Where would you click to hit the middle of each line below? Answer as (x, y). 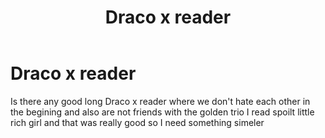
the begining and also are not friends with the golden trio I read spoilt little (162, 112)
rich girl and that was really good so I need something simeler (137, 122)
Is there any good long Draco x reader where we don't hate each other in (160, 101)
